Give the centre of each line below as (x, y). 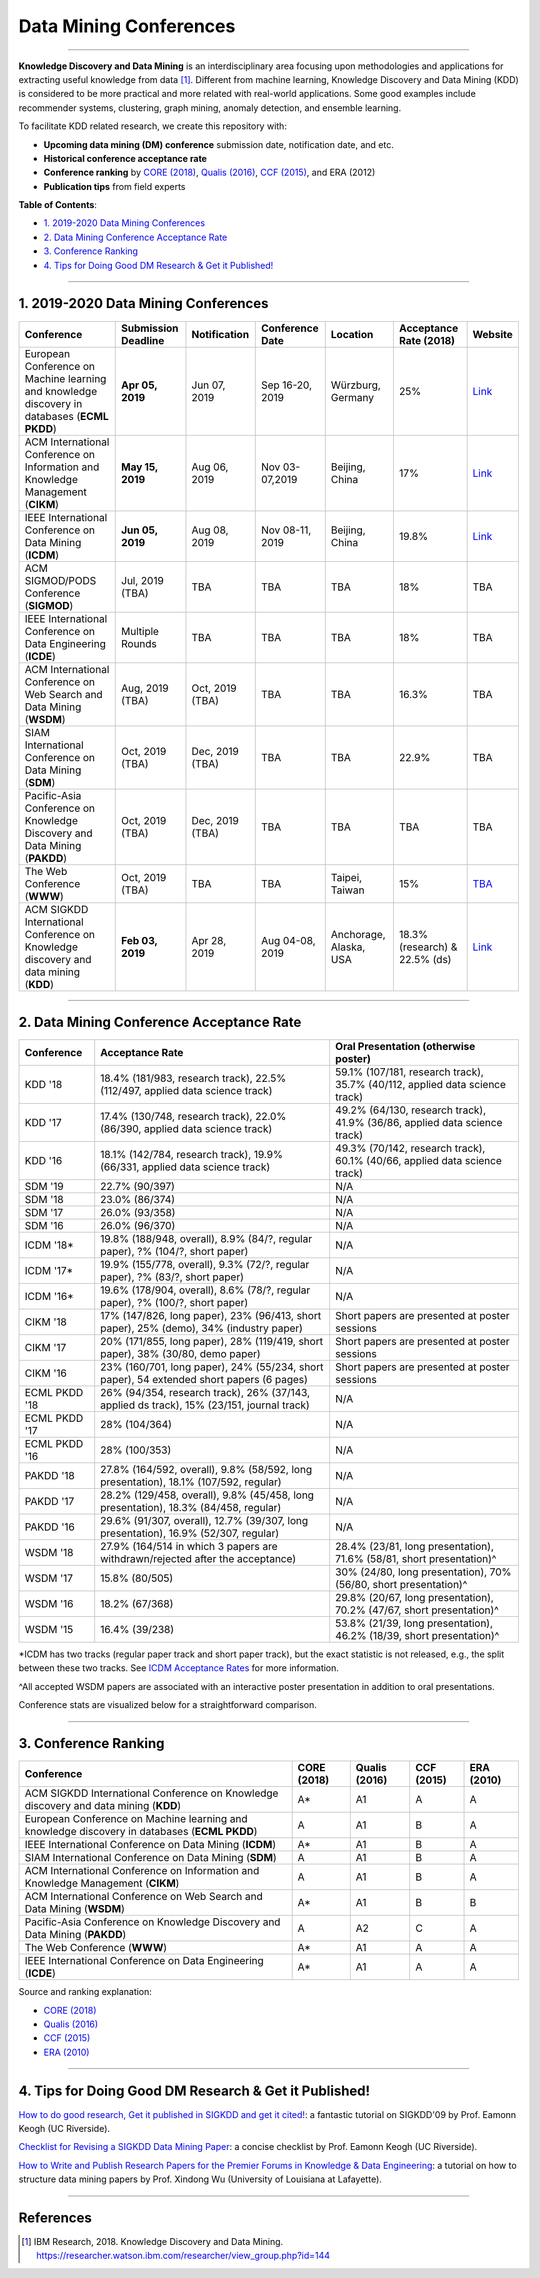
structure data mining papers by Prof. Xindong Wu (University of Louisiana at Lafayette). (200, 2179)
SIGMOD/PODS (60, 580)
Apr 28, (209, 940)
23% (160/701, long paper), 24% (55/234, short (212, 1367)
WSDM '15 (49, 1630)
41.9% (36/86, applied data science (419, 1123)
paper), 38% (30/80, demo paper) (180, 1354)
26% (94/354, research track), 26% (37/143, (205, 1393)
